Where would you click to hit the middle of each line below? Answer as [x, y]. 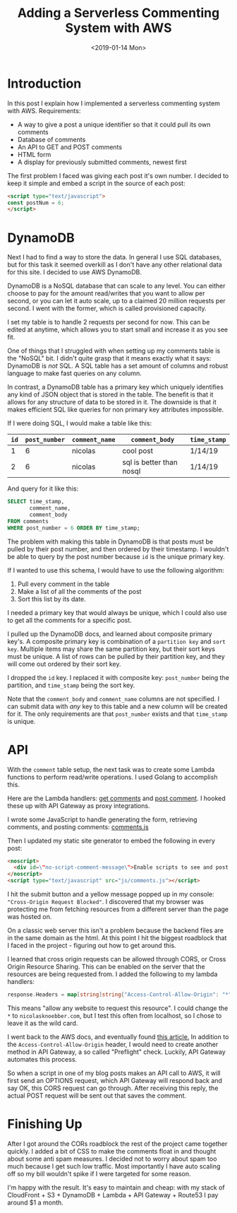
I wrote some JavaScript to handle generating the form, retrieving [102, 819]
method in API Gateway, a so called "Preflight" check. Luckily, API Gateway [116, 1052]
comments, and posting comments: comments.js [78, 827]
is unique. [22, 721]
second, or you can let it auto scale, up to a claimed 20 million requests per [116, 301]
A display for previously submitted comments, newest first [102, 162]
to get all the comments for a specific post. [69, 620]
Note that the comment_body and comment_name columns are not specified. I [114, 698]
